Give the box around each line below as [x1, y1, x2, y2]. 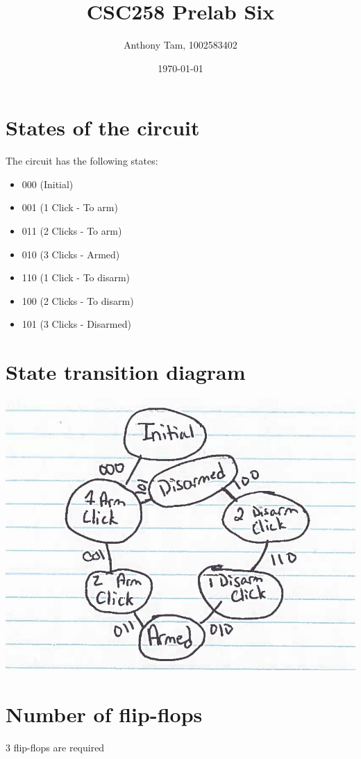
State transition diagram [6, 358, 246, 386]
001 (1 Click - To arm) [22, 200, 118, 215]
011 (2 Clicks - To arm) [22, 224, 122, 238]
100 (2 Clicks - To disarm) [22, 293, 134, 308]
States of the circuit [6, 113, 200, 142]
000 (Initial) [22, 176, 74, 191]
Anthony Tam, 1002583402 [124, 37, 237, 52]
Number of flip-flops [6, 700, 203, 728]
